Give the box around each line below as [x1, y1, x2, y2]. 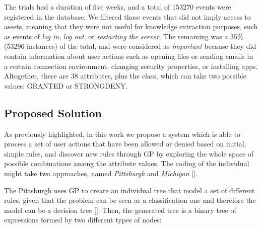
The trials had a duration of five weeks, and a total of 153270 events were [4, 2, 231, 12]
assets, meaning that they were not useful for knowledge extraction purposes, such [4, 21, 258, 32]
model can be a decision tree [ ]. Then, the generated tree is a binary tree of [4, 204, 236, 215]
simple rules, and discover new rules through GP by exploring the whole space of [4, 148, 254, 159]
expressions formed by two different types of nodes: [4, 214, 162, 225]
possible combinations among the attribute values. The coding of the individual [4, 158, 249, 169]
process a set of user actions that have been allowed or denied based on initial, [4, 138, 246, 149]
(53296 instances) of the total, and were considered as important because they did [4, 41, 256, 51]
